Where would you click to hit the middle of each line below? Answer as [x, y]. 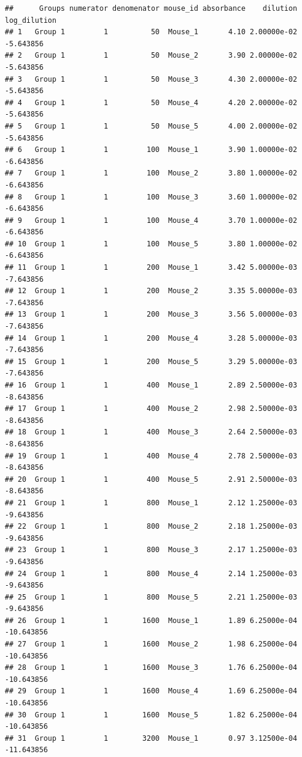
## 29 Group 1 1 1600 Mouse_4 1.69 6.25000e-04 [151, 691]
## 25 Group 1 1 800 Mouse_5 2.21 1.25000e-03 [151, 597]
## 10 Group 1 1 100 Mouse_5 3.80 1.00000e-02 [151, 244]
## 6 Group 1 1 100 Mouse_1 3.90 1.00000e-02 [151, 150]
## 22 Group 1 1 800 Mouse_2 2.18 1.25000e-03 [151, 527]
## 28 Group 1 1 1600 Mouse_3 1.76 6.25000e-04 [151, 668]
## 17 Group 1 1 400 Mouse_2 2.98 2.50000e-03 [151, 409]
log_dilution [31, 20]
